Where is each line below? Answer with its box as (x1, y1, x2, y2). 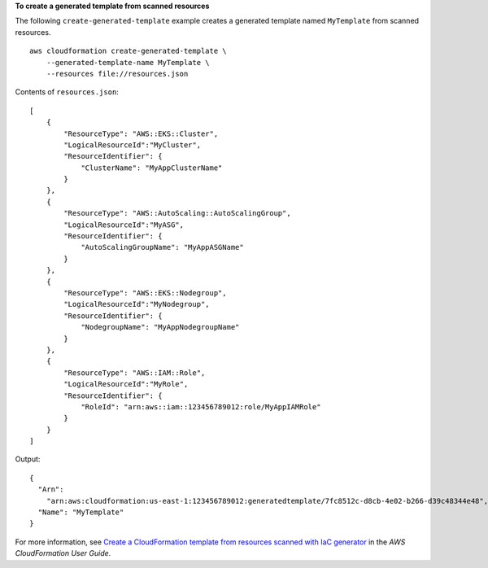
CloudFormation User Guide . (15, 548, 111, 558)
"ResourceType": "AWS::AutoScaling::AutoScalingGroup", (63, 208, 292, 218)
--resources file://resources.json (46, 69, 189, 78)
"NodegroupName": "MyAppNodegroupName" (81, 322, 240, 332)
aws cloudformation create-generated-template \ (29, 46, 227, 56)
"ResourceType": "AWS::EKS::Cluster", (63, 129, 219, 138)
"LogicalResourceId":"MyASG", (63, 220, 185, 229)
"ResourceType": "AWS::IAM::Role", (63, 368, 206, 378)
